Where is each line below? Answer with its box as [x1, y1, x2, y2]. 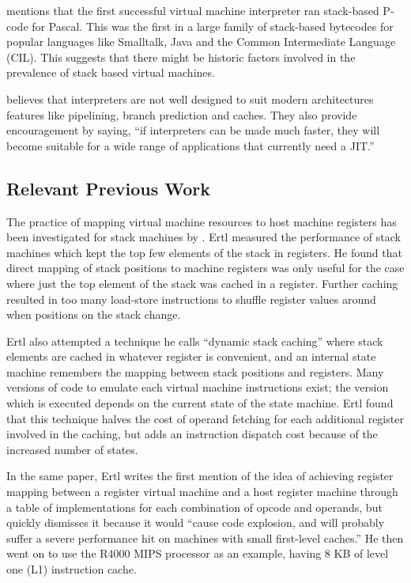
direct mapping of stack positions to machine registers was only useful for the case [6, 259, 405, 276]
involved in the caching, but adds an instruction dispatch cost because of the [6, 426, 378, 442]
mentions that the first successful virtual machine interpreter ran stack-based [6, 2, 379, 18]
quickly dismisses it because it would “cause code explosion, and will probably [6, 514, 385, 531]
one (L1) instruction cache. [6, 561, 137, 577]
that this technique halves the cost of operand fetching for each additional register [6, 410, 404, 426]
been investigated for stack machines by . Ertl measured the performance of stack [6, 229, 401, 245]
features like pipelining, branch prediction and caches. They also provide [6, 106, 357, 123]
